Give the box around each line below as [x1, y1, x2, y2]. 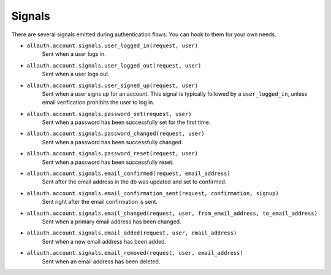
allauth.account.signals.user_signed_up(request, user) [26, 82, 199, 89]
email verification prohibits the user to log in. [42, 99, 154, 106]
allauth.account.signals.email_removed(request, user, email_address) [26, 249, 243, 257]
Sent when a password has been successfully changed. [42, 138, 183, 145]
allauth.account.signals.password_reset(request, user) [26, 150, 199, 157]
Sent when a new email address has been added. [42, 238, 167, 245]
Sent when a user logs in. [42, 50, 107, 58]
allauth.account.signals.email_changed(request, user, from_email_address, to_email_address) [26, 209, 318, 217]
